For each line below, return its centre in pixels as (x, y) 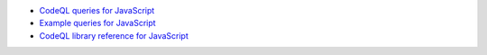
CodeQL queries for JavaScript (97, 10)
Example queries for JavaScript (98, 23)
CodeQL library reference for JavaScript (114, 35)
